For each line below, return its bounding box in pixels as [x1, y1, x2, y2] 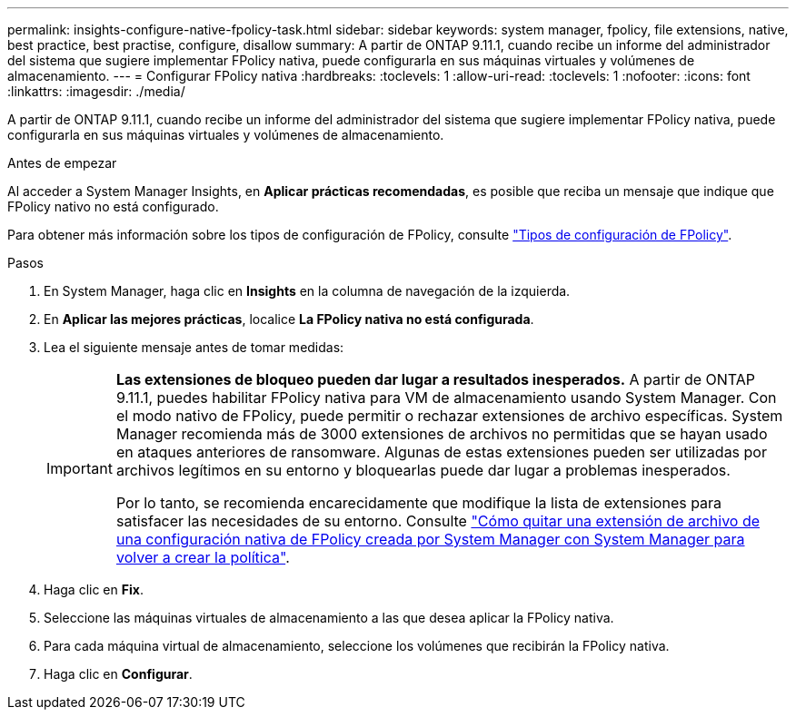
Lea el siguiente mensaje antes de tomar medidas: [44, 339, 344, 355]
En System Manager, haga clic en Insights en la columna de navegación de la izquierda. [44, 283, 571, 299]
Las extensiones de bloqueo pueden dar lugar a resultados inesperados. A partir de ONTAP [115, 370, 756, 388]
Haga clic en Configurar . [44, 666, 193, 682]
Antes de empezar [7, 155, 117, 171]
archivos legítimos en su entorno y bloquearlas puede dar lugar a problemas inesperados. [115, 461, 731, 479]
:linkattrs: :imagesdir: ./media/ [7, 83, 185, 99]
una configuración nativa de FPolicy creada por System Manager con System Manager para [115, 530, 745, 548]
